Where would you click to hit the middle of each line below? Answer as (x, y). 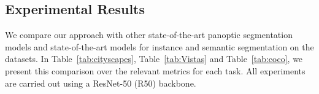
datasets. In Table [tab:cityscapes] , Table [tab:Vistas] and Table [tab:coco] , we (154, 59)
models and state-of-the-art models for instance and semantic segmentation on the (159, 46)
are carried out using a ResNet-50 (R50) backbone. (101, 83)
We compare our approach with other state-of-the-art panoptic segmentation (149, 35)
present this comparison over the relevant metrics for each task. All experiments (155, 70)
